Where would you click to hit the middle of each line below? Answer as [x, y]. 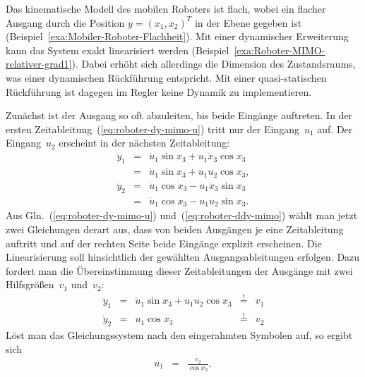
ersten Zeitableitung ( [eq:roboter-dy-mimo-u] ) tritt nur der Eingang [152, 129]
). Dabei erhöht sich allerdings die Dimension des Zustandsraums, [214, 64]
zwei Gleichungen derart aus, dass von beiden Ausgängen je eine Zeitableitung [175, 229]
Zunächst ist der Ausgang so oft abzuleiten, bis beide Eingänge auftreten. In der [179, 115]
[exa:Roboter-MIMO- [280, 50]
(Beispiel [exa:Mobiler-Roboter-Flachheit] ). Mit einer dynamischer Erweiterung [177, 36]
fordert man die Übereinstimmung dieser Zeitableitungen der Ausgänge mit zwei [179, 270]
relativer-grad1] [39, 64]
